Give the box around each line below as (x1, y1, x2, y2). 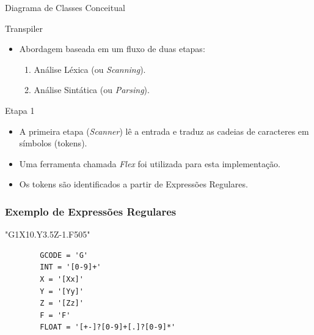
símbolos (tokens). (19, 137, 87, 149)
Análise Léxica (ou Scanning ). (34, 62, 146, 75)
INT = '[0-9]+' (40, 263, 101, 272)
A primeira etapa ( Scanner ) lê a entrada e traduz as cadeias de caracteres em (19, 124, 309, 137)
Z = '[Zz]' (40, 299, 84, 308)
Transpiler (5, 21, 43, 34)
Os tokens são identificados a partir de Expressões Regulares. (19, 178, 248, 190)
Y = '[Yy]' (40, 287, 84, 296)
